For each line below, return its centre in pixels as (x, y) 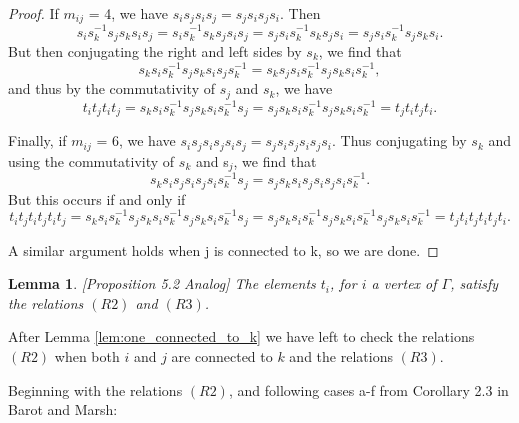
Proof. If (33, 13)
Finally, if (37, 140)
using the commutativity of (91, 160)
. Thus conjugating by (399, 140)
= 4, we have (128, 13)
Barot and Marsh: (63, 409)
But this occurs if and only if (97, 198)
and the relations (341, 356)
